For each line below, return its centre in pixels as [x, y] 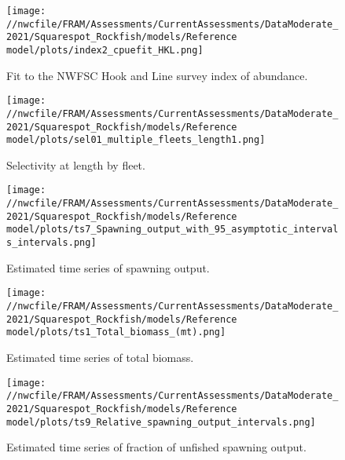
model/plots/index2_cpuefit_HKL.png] [105, 50]
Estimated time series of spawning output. [108, 267]
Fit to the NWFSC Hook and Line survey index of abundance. [157, 75]
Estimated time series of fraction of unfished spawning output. [156, 447]
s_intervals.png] [51, 243]
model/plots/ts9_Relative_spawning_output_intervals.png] [161, 422]
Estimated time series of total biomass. [100, 357]
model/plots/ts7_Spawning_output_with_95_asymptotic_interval [172, 230]
